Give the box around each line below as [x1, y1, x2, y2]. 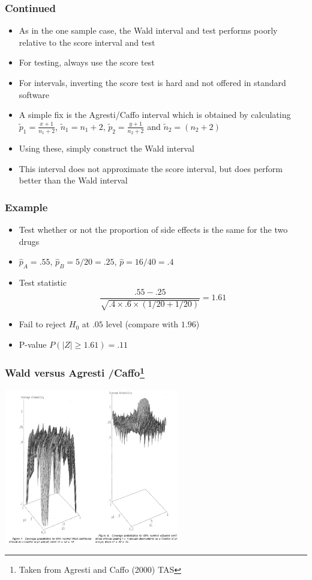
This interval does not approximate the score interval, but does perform [19, 162, 283, 174]
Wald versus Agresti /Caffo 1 [5, 364, 145, 380]
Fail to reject [19, 318, 67, 330]
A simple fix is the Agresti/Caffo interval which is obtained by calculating [19, 108, 291, 121]
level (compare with [106, 318, 179, 330]
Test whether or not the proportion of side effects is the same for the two [19, 223, 288, 236]
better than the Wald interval [19, 174, 128, 187]
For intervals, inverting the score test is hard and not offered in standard [19, 76, 286, 88]
